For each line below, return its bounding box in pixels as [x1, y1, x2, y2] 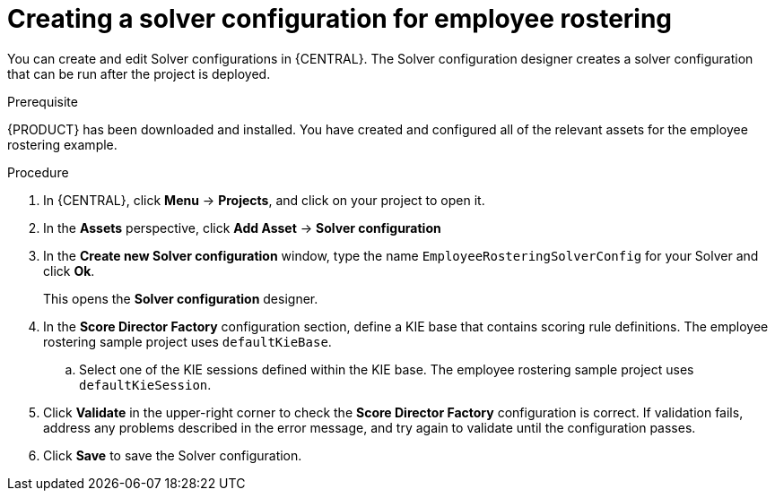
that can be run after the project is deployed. [7, 65, 271, 82]
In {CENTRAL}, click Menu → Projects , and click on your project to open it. [43, 192, 485, 208]
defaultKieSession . [79, 376, 212, 392]
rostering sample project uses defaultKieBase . [43, 333, 332, 349]
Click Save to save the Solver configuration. [43, 447, 302, 463]
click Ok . [43, 262, 95, 279]
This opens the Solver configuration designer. [43, 290, 318, 306]
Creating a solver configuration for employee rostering [7, 4, 673, 34]
